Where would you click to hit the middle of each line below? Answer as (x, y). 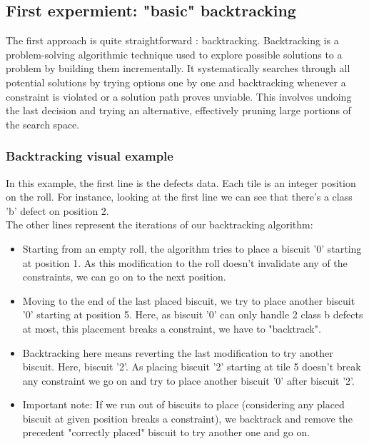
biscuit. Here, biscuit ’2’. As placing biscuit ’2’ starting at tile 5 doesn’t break (192, 367)
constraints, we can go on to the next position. (124, 277)
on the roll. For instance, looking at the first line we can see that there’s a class (179, 197)
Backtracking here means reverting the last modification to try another (178, 352)
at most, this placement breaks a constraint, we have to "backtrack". (172, 328)
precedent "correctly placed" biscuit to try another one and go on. (166, 432)
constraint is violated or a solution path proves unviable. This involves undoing (179, 96)
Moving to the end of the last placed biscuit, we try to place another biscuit (189, 300)
